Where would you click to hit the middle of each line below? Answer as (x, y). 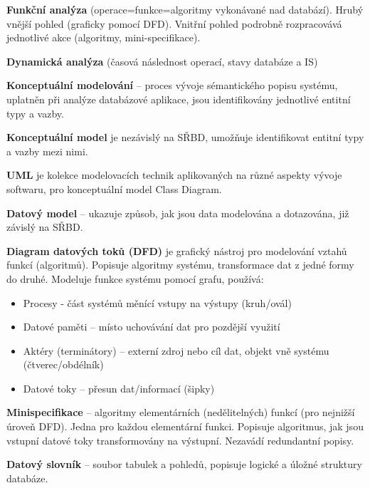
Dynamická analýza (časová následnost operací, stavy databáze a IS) (162, 61)
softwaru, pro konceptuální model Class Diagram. (114, 188)
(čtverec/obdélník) (63, 364)
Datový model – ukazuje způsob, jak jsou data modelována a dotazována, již (178, 213)
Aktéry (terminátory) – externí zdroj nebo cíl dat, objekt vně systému (176, 350)
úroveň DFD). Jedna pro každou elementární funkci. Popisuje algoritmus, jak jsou (185, 426)
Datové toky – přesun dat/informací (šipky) (119, 388)
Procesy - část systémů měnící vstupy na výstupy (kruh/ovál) (157, 302)
